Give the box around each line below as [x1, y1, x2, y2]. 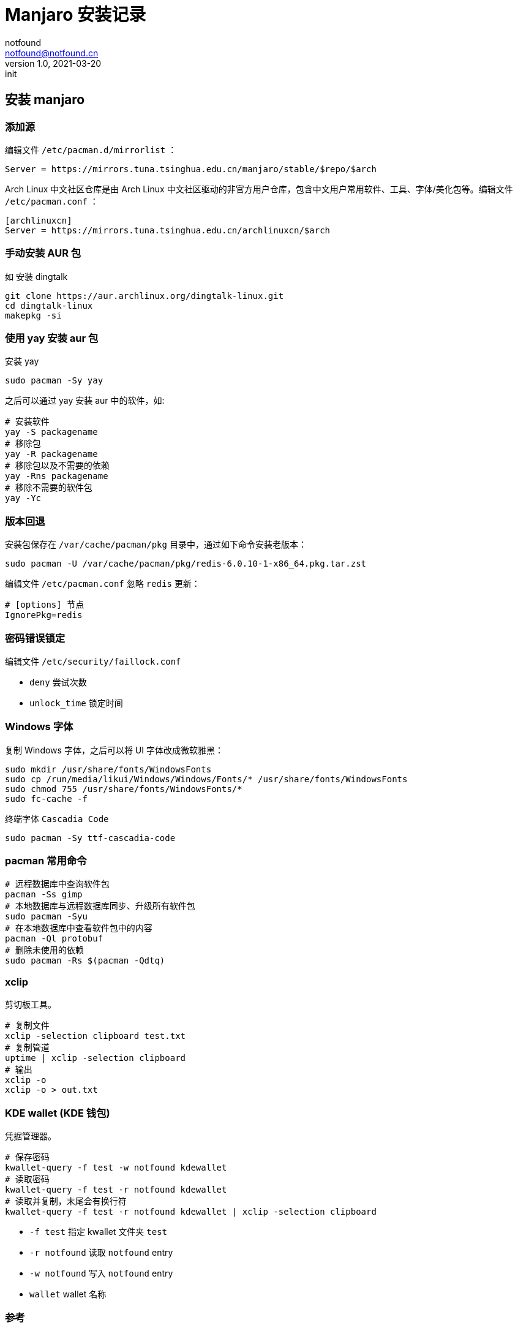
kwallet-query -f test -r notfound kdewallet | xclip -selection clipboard [5, 1206, 377, 1217]
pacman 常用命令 [5, 855, 87, 867]
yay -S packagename [5, 427, 98, 437]
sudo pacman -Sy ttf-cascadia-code [5, 832, 176, 843]
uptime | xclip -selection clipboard [5, 1053, 186, 1063]
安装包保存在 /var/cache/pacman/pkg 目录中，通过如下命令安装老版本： [5, 539, 307, 550]
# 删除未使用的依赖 [5, 945, 84, 956]
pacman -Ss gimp [5, 889, 83, 900]
